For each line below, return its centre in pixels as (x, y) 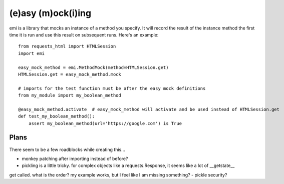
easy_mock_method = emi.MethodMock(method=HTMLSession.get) (93, 67)
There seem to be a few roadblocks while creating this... (67, 149)
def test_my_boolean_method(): (57, 116)
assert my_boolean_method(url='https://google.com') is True (105, 123)
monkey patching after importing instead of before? (75, 158)
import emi (32, 53)
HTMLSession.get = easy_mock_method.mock (70, 74)
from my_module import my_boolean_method (70, 95)
